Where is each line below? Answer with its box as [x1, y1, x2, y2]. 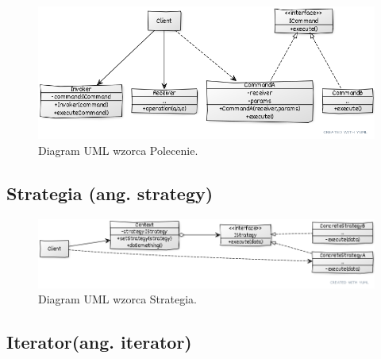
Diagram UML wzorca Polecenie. [38, 141, 198, 158]
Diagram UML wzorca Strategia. [38, 291, 198, 307]
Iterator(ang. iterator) [6, 330, 192, 354]
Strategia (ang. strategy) [6, 180, 214, 205]
